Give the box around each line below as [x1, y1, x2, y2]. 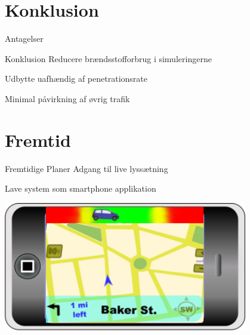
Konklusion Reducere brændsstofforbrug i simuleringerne [5, 52, 212, 64]
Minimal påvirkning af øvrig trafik [5, 92, 130, 105]
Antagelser [5, 32, 44, 45]
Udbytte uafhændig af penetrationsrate [5, 72, 147, 85]
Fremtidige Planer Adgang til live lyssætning [5, 162, 168, 174]
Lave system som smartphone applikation [5, 182, 156, 195]
